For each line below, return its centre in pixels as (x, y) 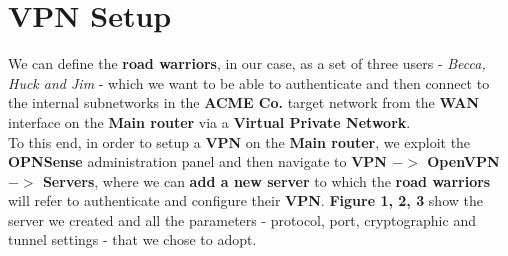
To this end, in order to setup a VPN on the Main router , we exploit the (239, 141)
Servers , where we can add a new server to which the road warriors (266, 180)
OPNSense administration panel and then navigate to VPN (197, 161)
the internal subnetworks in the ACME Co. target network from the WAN (244, 102)
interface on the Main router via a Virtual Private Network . (209, 121)
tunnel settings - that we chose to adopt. (132, 239)
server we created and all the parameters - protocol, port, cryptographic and (242, 219)
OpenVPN (463, 161)
